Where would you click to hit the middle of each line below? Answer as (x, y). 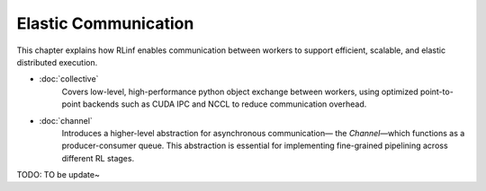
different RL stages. (98, 158)
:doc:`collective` (69, 79)
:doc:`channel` (66, 120)
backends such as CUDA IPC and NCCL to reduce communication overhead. (225, 104)
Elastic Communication (105, 23)
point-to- (436, 91)
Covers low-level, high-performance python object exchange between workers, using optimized (240, 91)
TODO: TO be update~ (58, 175)
